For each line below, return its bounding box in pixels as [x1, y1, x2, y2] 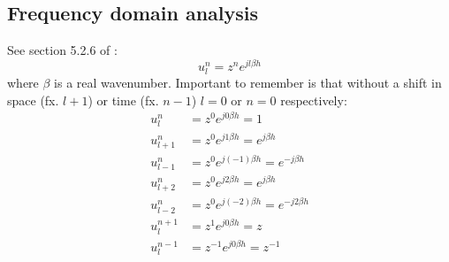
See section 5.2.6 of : [7, 41, 118, 59]
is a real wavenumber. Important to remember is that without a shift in [54, 73, 442, 92]
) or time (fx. [88, 90, 159, 109]
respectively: [280, 90, 347, 109]
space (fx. [7, 90, 59, 109]
